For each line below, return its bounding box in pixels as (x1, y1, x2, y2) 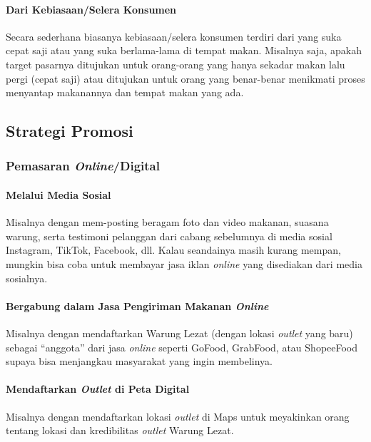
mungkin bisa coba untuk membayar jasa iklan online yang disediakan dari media (6, 256, 362, 271)
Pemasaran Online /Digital (6, 157, 160, 175)
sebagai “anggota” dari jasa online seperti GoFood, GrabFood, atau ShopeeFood (6, 339, 358, 354)
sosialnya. (6, 270, 48, 285)
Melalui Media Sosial (6, 187, 111, 202)
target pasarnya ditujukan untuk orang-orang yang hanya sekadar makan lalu (6, 56, 345, 71)
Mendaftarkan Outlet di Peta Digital (6, 381, 190, 396)
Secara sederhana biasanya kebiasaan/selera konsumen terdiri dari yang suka (6, 29, 342, 43)
